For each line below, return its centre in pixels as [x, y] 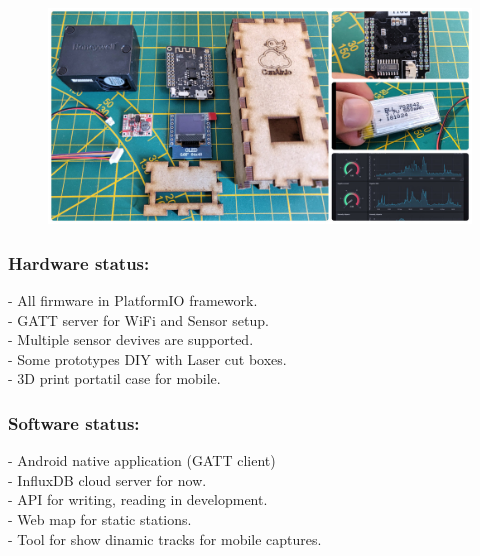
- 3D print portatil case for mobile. [114, 378]
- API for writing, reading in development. [138, 499]
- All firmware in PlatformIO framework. [133, 299]
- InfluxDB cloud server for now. [107, 479]
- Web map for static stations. [100, 518]
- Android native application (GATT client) [142, 460]
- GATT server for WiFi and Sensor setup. [138, 319]
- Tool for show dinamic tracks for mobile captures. [165, 538]
